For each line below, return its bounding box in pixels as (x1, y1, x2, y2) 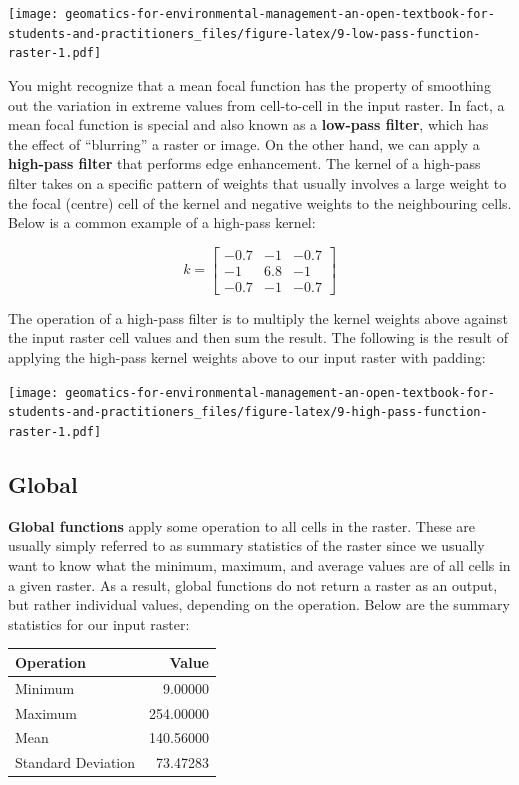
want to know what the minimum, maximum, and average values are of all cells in (8, 554, 511, 575)
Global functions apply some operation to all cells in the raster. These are (8, 515, 476, 536)
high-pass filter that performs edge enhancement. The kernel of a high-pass (8, 153, 481, 174)
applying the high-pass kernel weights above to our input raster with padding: (8, 347, 486, 367)
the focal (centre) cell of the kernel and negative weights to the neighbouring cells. (8, 192, 512, 213)
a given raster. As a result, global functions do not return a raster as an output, (8, 574, 498, 595)
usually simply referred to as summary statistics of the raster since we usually (8, 535, 485, 556)
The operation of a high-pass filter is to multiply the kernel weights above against (8, 307, 508, 328)
